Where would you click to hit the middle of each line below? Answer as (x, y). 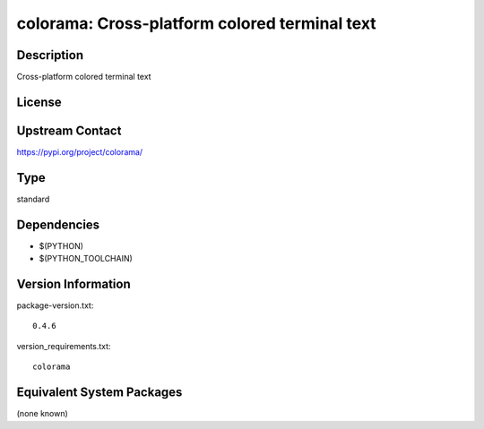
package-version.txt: (55, 305)
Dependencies (58, 224)
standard (33, 199)
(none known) (43, 414)
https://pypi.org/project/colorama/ (80, 151)
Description (50, 55)
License (39, 102)
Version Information (73, 284)
